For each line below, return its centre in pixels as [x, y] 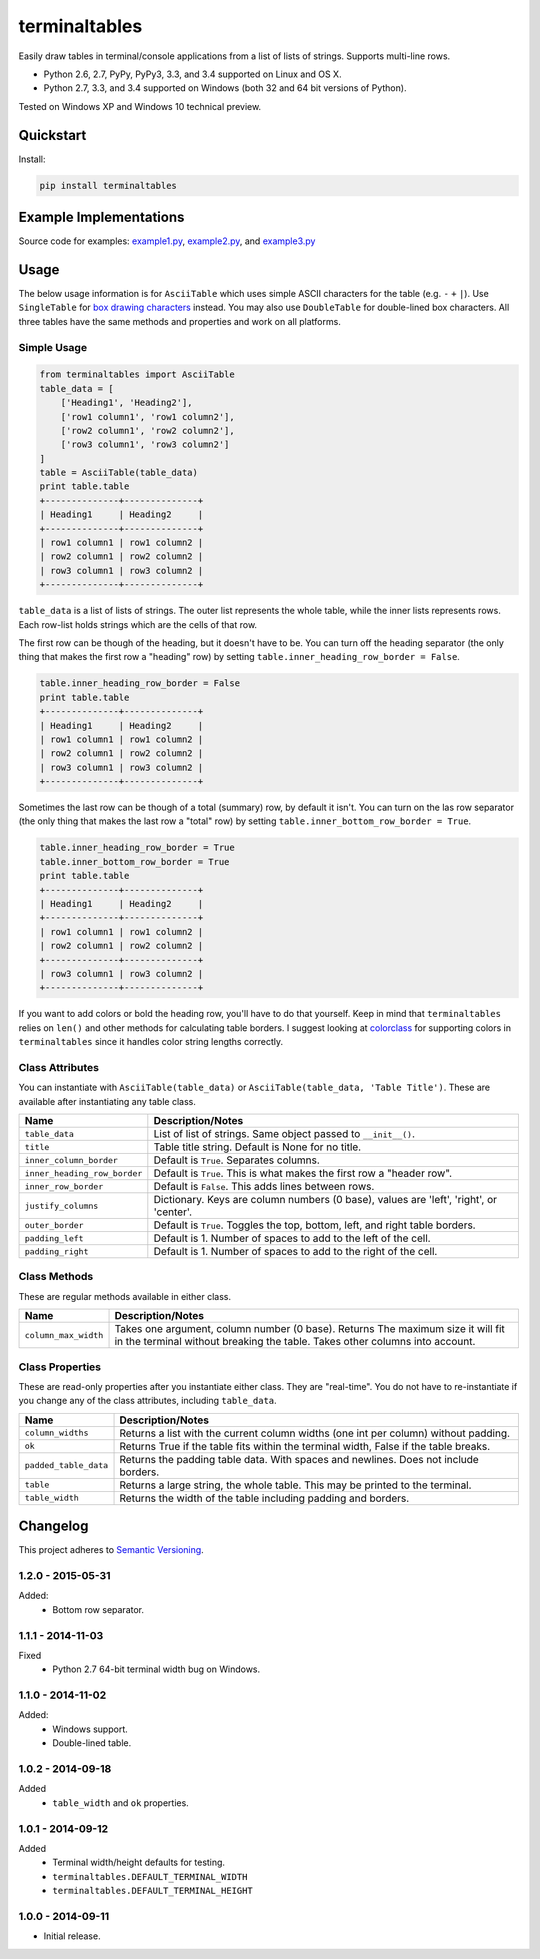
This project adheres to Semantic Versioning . [111, 1550]
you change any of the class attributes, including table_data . [147, 1401]
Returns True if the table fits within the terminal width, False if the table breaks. [305, 1446]
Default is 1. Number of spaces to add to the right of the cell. [295, 1252]
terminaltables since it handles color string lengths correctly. [151, 1042]
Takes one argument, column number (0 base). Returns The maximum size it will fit [309, 1329]
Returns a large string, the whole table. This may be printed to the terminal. [295, 1485]
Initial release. [72, 1936]
